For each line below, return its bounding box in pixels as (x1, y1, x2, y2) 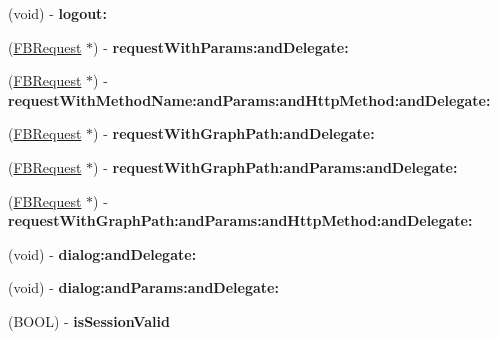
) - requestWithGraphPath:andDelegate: (93, 123, 375, 144)
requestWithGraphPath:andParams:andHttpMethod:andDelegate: (8, 210, 473, 231)
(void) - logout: (8, 3, 107, 23)
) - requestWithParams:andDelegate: (93, 36, 349, 57)
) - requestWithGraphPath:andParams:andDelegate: (93, 156, 458, 177)
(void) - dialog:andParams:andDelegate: (8, 277, 279, 298)
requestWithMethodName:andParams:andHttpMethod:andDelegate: (8, 89, 491, 110)
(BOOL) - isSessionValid (8, 310, 170, 331)
